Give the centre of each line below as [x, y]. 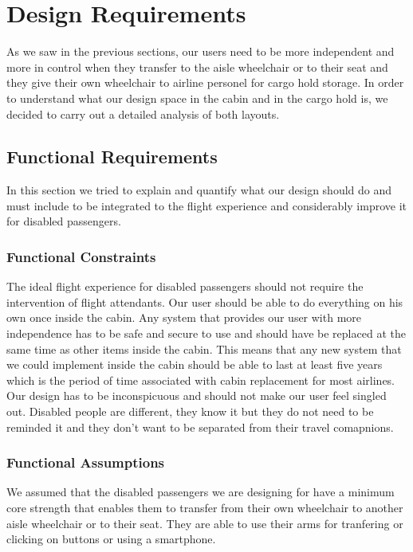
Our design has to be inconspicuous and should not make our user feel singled [197, 395]
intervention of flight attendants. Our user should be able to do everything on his [205, 301]
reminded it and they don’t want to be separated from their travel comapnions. [200, 427]
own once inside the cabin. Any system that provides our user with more [184, 317]
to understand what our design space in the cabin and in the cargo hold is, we [197, 98]
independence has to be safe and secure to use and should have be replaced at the [206, 333]
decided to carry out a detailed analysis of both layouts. [143, 114]
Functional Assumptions [86, 462]
